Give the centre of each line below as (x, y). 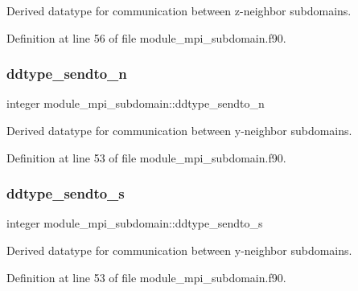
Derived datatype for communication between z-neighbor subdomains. (179, 10)
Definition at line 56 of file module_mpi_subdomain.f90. (146, 37)
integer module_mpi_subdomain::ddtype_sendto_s (135, 223)
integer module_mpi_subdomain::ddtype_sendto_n (136, 103)
